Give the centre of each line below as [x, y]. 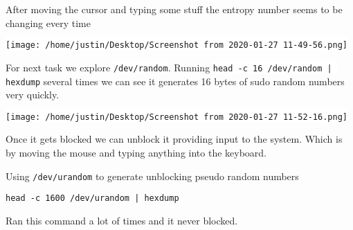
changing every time [48, 23]
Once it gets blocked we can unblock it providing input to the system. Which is [174, 139]
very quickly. [33, 95]
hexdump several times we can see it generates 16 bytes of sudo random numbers [175, 81]
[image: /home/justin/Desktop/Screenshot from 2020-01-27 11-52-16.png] [176, 117]
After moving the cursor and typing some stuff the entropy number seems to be [174, 9]
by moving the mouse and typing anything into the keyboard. [136, 152]
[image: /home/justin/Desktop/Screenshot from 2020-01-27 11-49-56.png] [176, 45]
